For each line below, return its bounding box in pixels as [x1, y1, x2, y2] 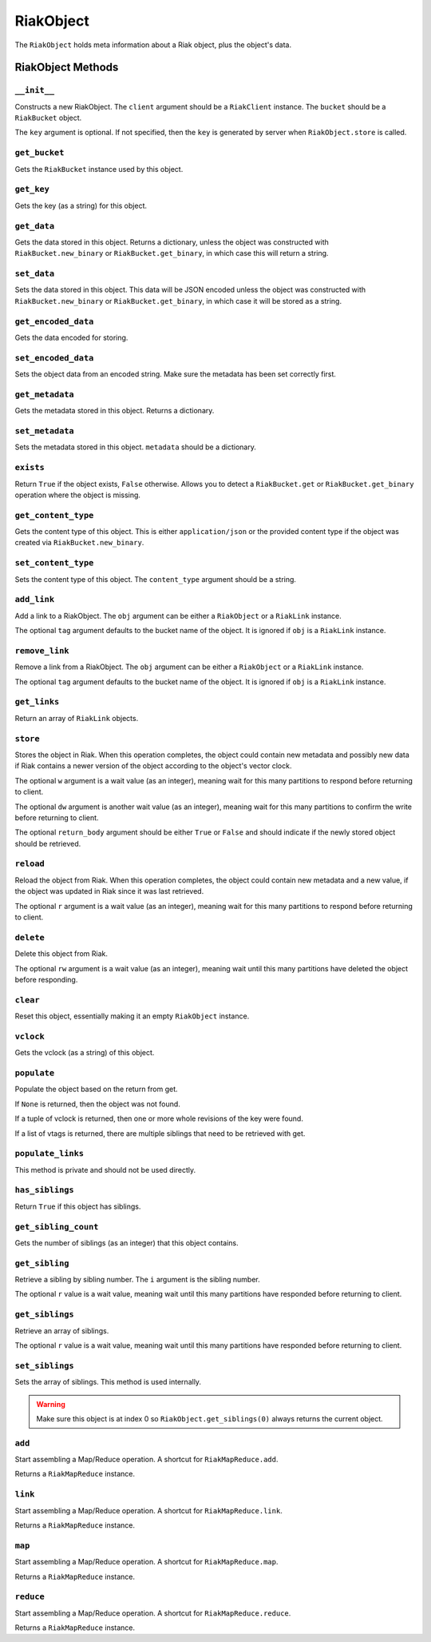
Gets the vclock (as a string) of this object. [14, 1048, 155, 1058]
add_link [14, 594, 55, 605]
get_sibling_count [14, 1222, 99, 1232]
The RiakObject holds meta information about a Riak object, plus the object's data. [14, 40, 292, 50]
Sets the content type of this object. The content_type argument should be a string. [14, 574, 297, 584]
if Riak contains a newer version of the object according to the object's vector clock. [14, 761, 292, 771]
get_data [14, 221, 55, 231]
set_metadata [14, 426, 75, 436]
